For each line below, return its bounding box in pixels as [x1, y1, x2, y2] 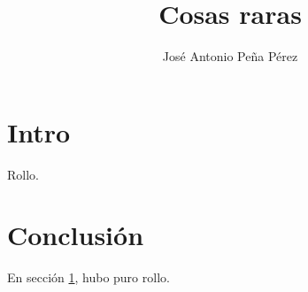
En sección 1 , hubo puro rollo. [7, 268, 170, 287]
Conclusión [7, 217, 144, 253]
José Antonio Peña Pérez [162, 47, 298, 65]
